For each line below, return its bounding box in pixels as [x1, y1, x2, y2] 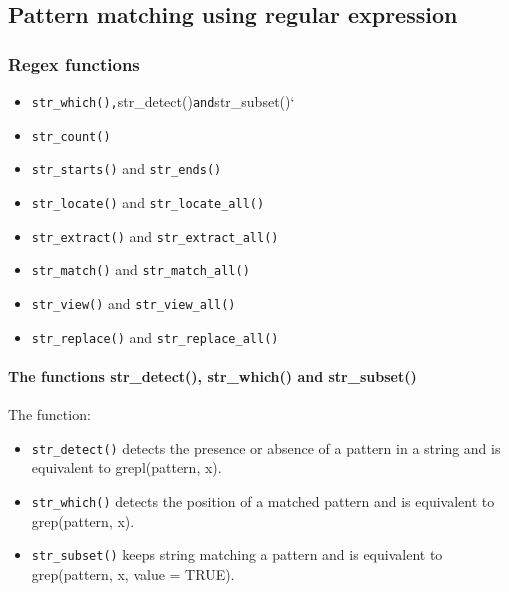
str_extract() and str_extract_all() [31, 225, 279, 246]
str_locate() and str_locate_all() [31, 191, 265, 212]
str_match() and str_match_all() [31, 259, 250, 280]
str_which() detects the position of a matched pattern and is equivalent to [31, 490, 495, 511]
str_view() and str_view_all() [31, 292, 236, 313]
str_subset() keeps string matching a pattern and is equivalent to [31, 544, 443, 565]
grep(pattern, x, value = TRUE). [31, 563, 235, 584]
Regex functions [8, 51, 140, 76]
